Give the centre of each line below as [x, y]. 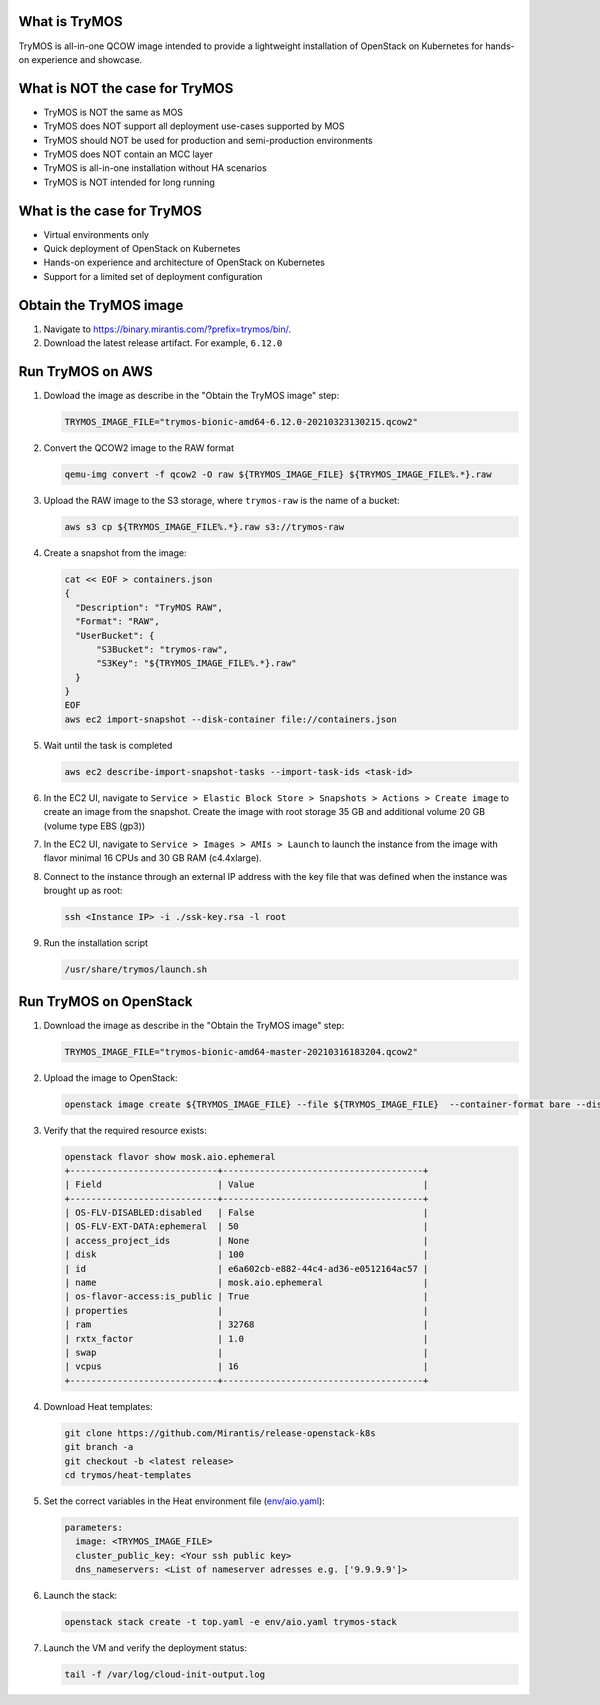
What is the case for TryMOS [110, 210]
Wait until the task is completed [108, 745]
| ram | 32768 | [246, 1324]
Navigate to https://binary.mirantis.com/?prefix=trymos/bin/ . [167, 329]
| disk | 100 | [246, 1254]
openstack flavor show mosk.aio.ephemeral [170, 1156]
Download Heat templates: [98, 1406]
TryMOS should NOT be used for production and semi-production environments [208, 140]
